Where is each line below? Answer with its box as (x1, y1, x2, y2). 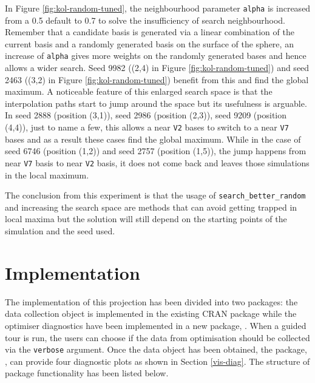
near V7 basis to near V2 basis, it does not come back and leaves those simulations (5, 156, 310, 169)
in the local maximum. (5, 168, 89, 181)
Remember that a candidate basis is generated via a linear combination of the (5, 25, 294, 38)
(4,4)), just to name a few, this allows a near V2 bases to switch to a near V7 (5, 121, 289, 134)
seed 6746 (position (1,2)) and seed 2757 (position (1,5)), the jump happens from (5, 144, 307, 157)
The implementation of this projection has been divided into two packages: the (5, 295, 298, 308)
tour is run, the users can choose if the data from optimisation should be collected (5, 331, 310, 344)
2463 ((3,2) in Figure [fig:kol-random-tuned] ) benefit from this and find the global (5, 73, 309, 86)
